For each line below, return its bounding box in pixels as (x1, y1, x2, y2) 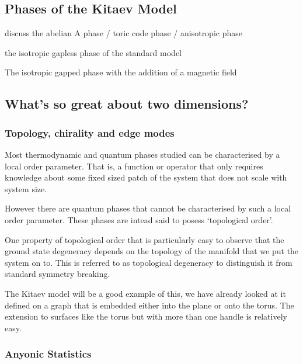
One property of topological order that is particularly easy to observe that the (5, 233, 284, 245)
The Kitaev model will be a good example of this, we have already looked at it (5, 287, 286, 299)
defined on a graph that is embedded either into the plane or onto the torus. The (5, 299, 294, 311)
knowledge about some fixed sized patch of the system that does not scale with (5, 171, 287, 183)
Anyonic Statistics (5, 346, 92, 361)
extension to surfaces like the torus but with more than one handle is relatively (5, 310, 287, 323)
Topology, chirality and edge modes (5, 125, 175, 140)
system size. (5, 182, 47, 195)
